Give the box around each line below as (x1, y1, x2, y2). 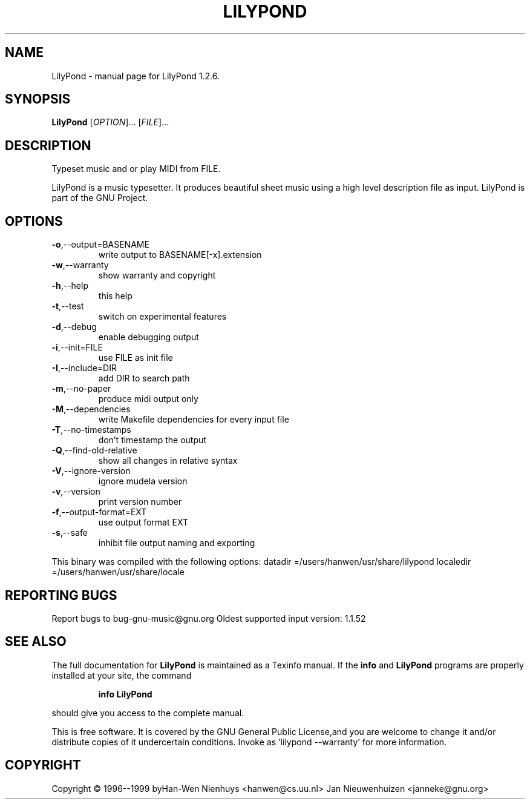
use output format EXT (98, 517, 188, 528)
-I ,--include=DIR (51, 363, 117, 374)
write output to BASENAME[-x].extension (98, 249, 262, 260)
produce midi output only (98, 394, 198, 404)
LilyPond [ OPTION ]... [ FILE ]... (51, 117, 169, 128)
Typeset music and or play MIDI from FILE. (51, 163, 221, 174)
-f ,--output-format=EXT (51, 507, 147, 518)
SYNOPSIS (5, 91, 71, 107)
